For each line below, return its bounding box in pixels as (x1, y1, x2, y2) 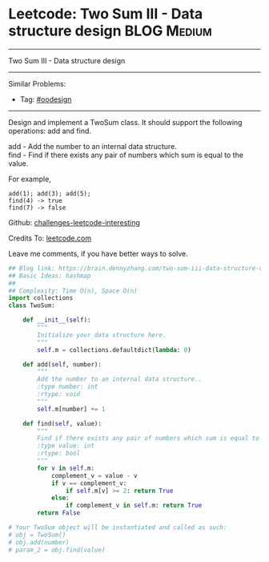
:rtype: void (37, 390, 81, 398)
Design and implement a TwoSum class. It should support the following (8, 117, 243, 127)
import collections (8, 294, 74, 302)
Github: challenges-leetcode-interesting (8, 217, 140, 227)
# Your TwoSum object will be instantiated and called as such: (8, 524, 227, 532)
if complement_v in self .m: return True (65, 502, 203, 510)
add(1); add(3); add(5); (8, 189, 91, 197)
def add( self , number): (22, 360, 102, 369)
